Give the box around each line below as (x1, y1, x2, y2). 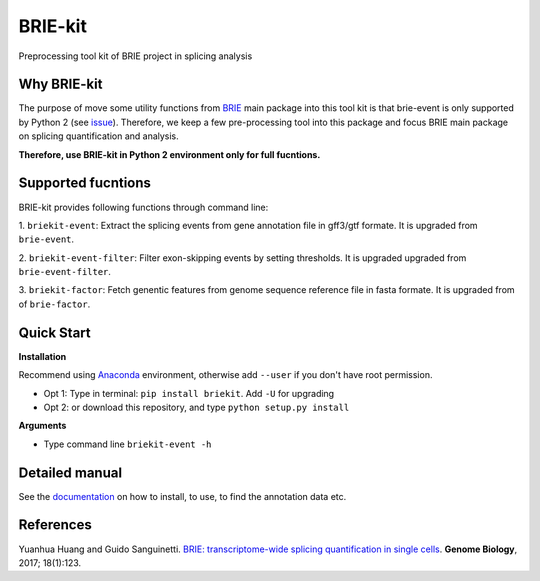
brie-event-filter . (18, 266, 112, 278)
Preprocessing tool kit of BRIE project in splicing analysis (18, 50, 253, 62)
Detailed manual (18, 464, 123, 481)
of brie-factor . (18, 298, 91, 310)
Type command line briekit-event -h (43, 438, 212, 450)
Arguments (18, 420, 67, 432)
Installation (18, 350, 67, 362)
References (18, 516, 92, 534)
